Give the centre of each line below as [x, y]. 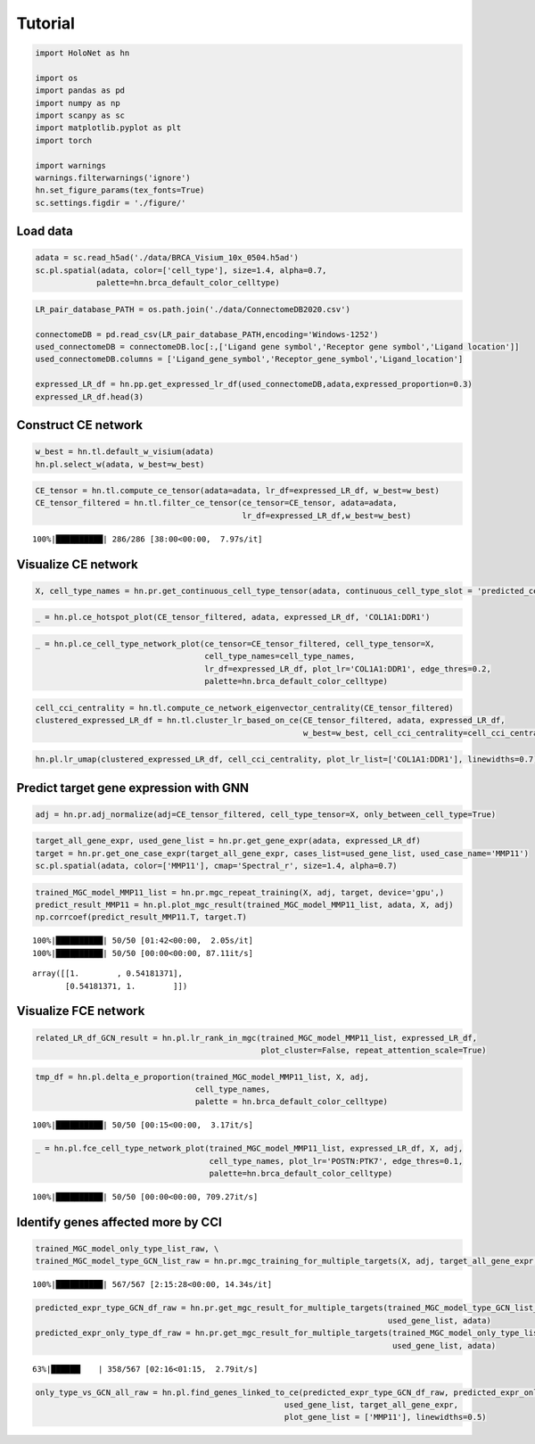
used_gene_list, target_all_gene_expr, [371, 1404]
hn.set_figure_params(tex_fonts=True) [120, 190]
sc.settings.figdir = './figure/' [111, 202]
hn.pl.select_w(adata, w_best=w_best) [120, 464]
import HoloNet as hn [82, 53]
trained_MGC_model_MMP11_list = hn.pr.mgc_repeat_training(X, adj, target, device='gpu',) [240, 892]
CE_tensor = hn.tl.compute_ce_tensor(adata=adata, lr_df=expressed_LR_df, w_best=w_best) [238, 491]
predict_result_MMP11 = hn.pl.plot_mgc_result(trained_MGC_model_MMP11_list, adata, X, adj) [244, 905]
